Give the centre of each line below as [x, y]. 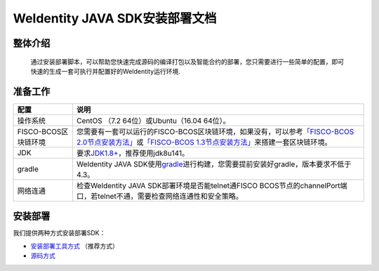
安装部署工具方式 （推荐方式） [74, 246]
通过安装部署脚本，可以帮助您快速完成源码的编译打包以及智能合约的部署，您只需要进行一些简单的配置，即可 [187, 61]
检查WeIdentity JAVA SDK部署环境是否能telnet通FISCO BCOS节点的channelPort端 [212, 185]
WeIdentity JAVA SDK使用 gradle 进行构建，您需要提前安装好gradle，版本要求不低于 [214, 164]
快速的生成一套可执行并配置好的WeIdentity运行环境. [105, 71]
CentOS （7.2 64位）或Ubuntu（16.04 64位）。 [153, 121]
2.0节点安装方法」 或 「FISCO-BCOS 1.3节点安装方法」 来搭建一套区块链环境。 [204, 142]
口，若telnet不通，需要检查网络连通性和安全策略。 [160, 196]
